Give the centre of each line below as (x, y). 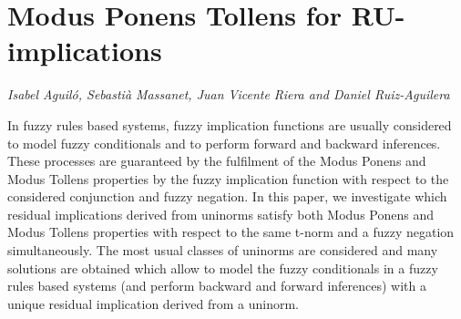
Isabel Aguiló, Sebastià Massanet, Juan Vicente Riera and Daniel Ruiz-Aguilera (229, 94)
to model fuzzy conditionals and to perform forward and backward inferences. (224, 143)
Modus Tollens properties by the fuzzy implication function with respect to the (228, 178)
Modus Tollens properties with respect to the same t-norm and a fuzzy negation (231, 232)
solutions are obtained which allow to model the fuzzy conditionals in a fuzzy (223, 268)
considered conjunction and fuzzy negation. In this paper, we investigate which (227, 196)
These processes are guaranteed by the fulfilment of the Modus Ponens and (217, 161)
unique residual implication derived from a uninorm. (153, 303)
